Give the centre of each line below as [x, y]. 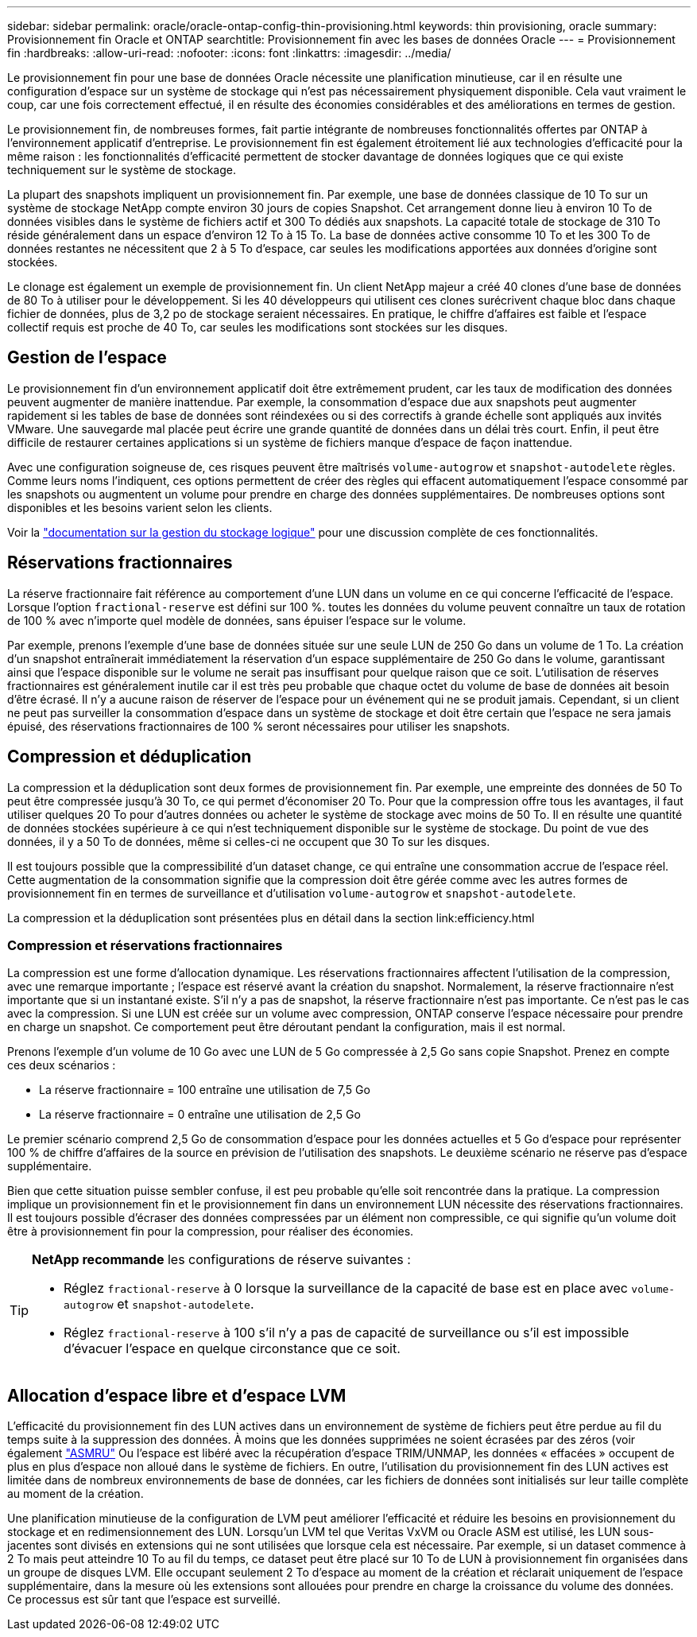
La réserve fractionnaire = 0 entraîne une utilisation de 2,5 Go [200, 1115]
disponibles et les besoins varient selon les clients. [140, 507]
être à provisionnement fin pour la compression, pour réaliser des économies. [211, 1232]
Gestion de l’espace [87, 358]
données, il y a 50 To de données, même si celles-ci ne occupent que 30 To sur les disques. [249, 841]
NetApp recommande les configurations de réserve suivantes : [221, 1260]
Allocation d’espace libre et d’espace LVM [177, 1395]
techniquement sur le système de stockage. [122, 170]
